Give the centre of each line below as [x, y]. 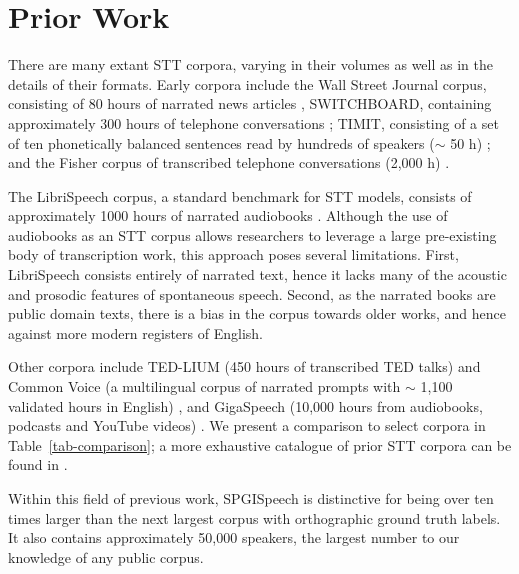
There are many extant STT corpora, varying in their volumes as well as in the [250, 64]
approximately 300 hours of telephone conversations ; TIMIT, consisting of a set [253, 122]
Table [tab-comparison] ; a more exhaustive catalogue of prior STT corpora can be [260, 444]
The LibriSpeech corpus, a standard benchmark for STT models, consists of [240, 195]
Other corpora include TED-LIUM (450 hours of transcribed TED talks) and [244, 366]
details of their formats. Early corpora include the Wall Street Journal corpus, [247, 83]
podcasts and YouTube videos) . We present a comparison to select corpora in [247, 425]
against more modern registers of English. [135, 332]
